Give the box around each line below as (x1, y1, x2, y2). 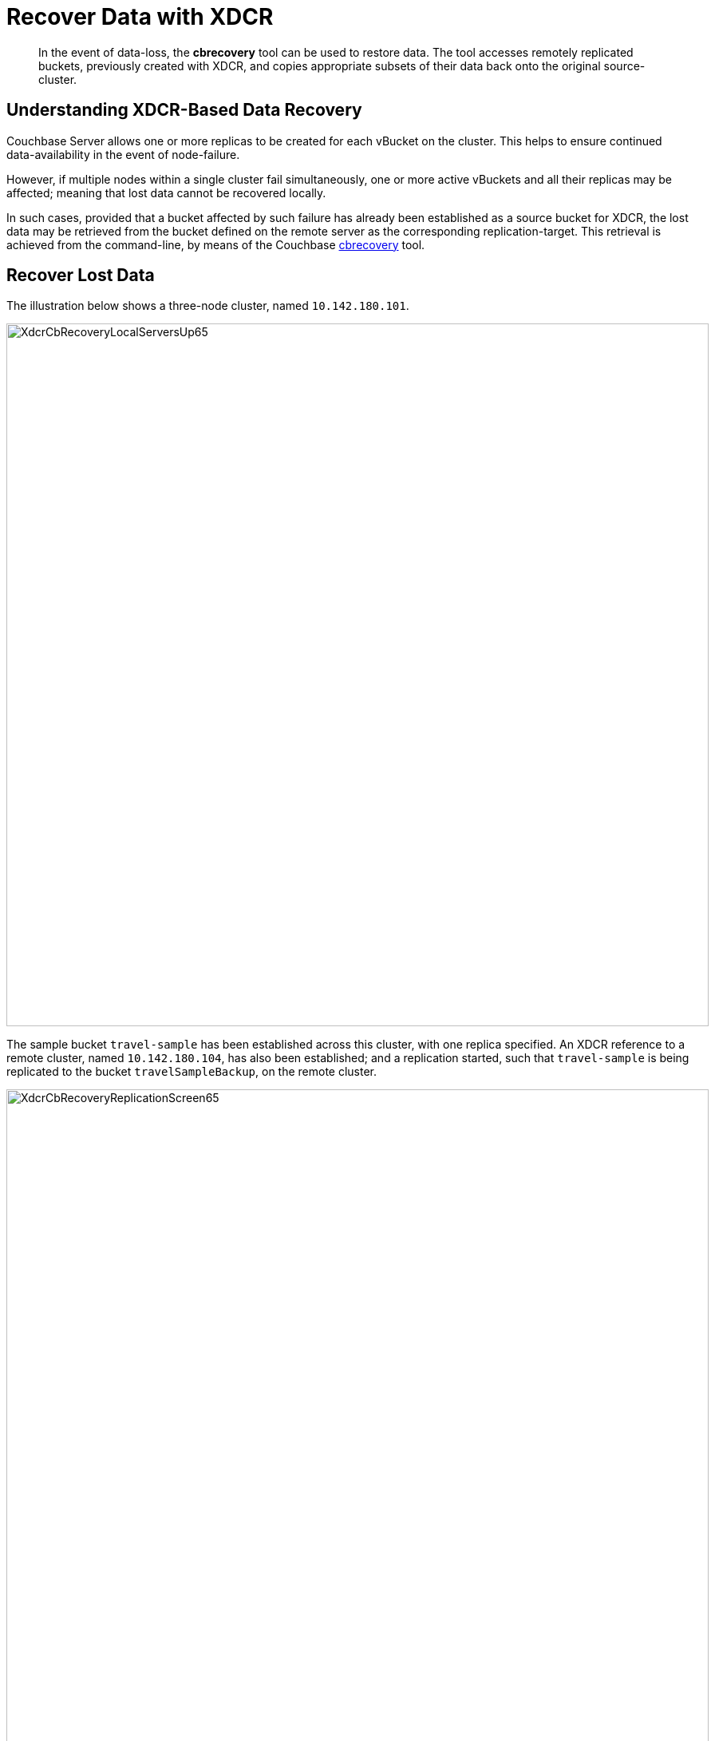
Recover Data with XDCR (6, 3, 274, 30)
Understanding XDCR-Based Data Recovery (6, 100, 362, 121)
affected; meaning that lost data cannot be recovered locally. (6, 185, 326, 200)
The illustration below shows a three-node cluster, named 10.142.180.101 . (6, 299, 409, 313)
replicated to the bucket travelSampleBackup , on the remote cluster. (6, 1065, 377, 1079)
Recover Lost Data (6, 265, 155, 286)
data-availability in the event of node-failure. (6, 147, 240, 161)
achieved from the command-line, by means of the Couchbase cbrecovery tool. (6, 237, 425, 252)
